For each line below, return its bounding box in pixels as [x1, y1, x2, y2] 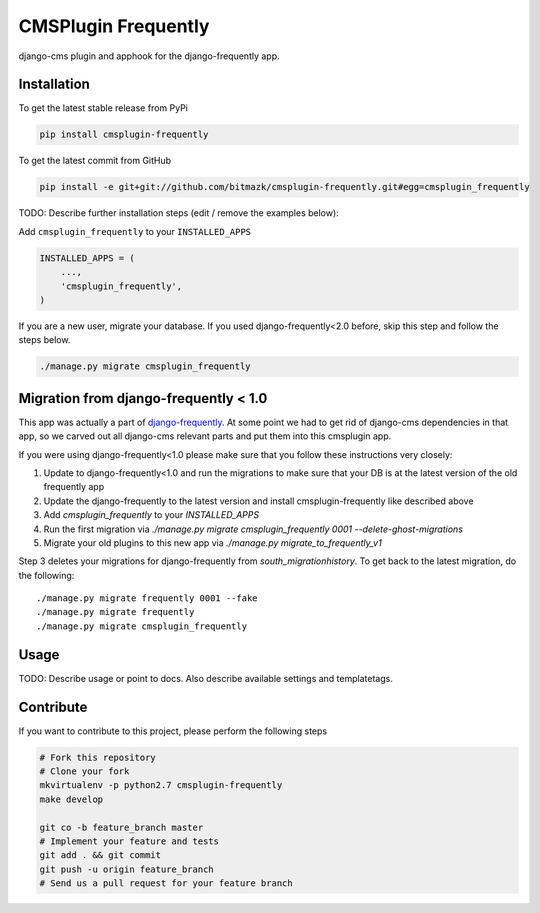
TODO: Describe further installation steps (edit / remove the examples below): [18, 207, 339, 219]
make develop [39, 793, 104, 805]
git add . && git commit [39, 850, 162, 861]
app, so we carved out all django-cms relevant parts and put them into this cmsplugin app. [18, 430, 392, 442]
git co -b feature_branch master [39, 821, 204, 833]
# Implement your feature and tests [39, 836, 220, 847]
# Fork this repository [39, 751, 157, 763]
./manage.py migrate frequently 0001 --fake [36, 593, 259, 604]
